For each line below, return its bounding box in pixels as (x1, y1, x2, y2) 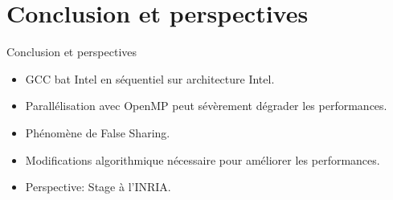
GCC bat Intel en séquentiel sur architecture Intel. (25, 70, 275, 87)
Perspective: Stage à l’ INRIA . (25, 178, 171, 195)
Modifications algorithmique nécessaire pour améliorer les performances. (25, 151, 380, 168)
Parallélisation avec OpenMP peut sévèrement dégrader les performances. (25, 97, 387, 114)
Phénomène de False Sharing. (25, 124, 170, 141)
